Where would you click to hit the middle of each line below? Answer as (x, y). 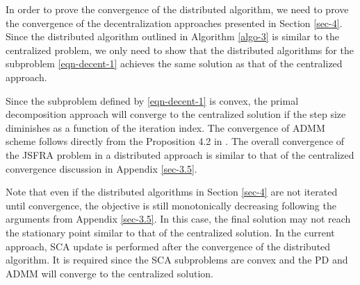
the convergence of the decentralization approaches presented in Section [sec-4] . (174, 23)
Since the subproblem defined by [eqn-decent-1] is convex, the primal (152, 100)
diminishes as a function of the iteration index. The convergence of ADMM (165, 127)
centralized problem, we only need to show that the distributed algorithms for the (180, 50)
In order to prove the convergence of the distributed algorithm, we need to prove (177, 9)
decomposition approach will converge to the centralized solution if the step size (176, 114)
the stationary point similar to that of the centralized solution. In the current (170, 232)
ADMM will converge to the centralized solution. (110, 273)
